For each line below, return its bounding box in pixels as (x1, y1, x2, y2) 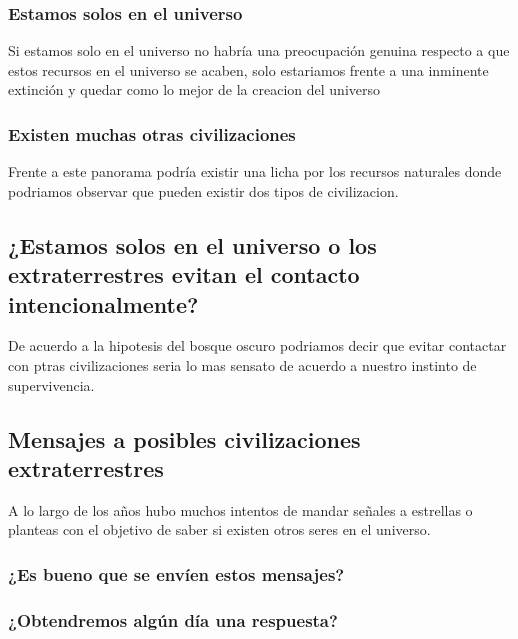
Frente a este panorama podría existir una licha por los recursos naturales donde (8, 161, 502, 182)
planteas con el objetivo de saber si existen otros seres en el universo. (8, 519, 431, 540)
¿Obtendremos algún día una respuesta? (8, 607, 338, 632)
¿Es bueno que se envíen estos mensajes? (8, 561, 345, 586)
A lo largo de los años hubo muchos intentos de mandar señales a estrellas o (8, 499, 473, 520)
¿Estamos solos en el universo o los (8, 229, 377, 260)
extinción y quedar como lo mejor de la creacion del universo (8, 79, 380, 100)
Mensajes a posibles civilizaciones (8, 423, 361, 454)
